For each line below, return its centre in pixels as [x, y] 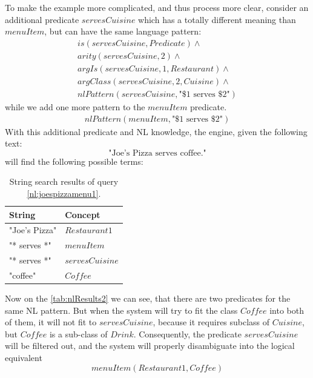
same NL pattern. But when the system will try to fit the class [121, 310]
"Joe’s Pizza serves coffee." [157, 153]
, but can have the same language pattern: [123, 31]
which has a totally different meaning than [217, 19]
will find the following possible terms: [74, 161]
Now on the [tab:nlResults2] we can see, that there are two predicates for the [148, 298]
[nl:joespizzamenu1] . [64, 193]
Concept [83, 214]
